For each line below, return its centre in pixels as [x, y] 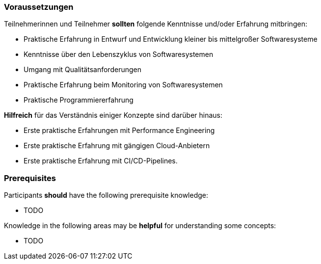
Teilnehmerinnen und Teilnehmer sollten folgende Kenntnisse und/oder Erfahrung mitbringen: [156, 24]
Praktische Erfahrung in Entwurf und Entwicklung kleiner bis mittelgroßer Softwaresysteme [171, 39]
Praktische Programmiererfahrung [79, 100]
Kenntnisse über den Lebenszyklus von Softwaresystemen [119, 54]
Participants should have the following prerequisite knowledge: [106, 195]
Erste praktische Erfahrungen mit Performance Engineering [119, 131]
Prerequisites [30, 178]
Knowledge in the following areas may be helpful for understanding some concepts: [140, 226]
